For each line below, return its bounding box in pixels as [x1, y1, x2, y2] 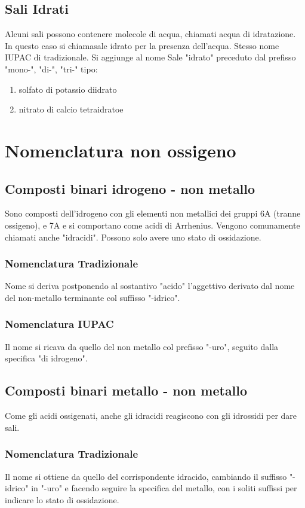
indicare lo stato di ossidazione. [5, 493, 119, 506]
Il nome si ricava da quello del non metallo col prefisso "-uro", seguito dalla [5, 340, 279, 352]
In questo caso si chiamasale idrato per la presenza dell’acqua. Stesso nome [5, 39, 279, 51]
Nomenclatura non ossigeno [5, 138, 236, 162]
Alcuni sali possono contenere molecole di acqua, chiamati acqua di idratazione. [5, 28, 296, 40]
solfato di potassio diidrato [19, 83, 117, 95]
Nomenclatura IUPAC [5, 317, 114, 331]
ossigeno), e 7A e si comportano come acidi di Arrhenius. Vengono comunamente [5, 218, 300, 231]
